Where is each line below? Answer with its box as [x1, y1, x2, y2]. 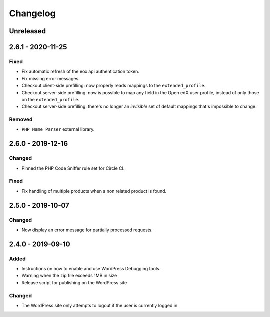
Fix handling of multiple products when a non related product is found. [21, 188, 167, 194]
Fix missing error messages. [21, 75, 80, 81]
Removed [9, 116, 33, 123]
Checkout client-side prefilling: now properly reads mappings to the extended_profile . [21, 83, 206, 89]
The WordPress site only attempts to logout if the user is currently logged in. [21, 302, 179, 308]
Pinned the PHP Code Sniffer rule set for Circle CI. [21, 165, 125, 171]
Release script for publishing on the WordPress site [21, 279, 127, 285]
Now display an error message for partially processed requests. [21, 227, 153, 233]
